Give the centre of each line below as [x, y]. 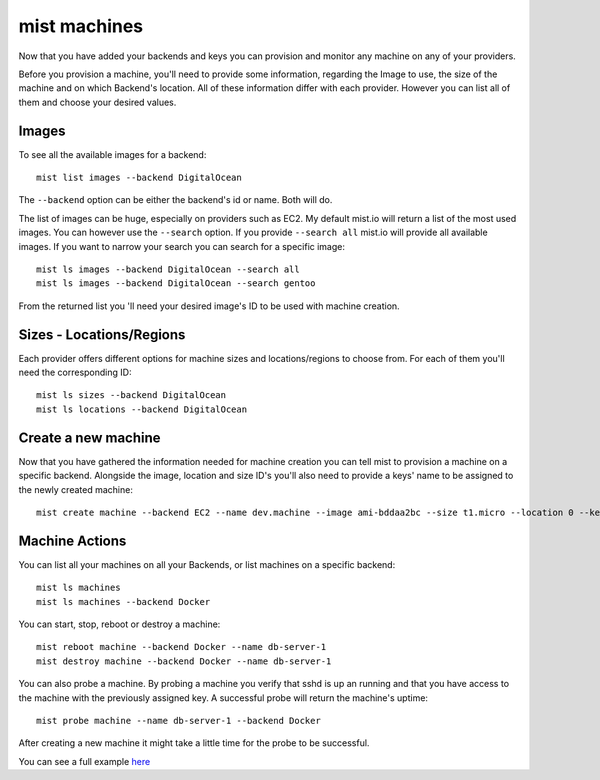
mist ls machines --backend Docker [123, 601]
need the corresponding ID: [75, 372]
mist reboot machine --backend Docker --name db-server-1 [181, 647]
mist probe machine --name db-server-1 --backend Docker [179, 720]
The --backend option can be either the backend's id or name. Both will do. [175, 200]
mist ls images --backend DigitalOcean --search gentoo [176, 283]
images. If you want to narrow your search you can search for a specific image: [181, 246]
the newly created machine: [76, 489]
